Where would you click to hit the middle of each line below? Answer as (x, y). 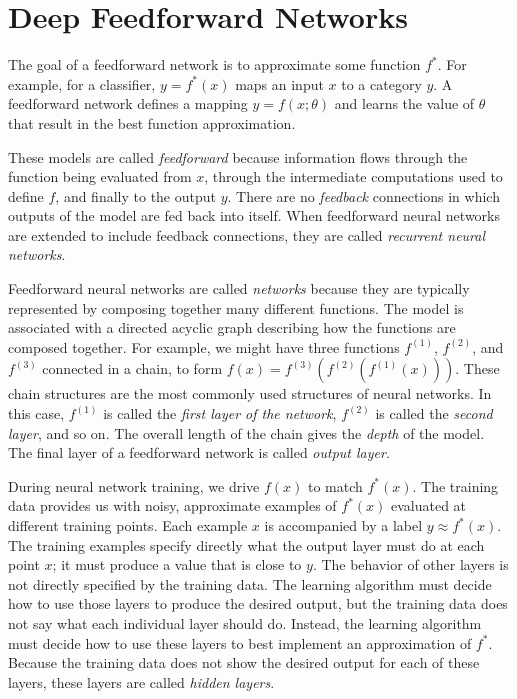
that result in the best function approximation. (152, 122)
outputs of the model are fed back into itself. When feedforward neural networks (254, 215)
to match (335, 485)
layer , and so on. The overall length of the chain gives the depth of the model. (246, 432)
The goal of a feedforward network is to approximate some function (214, 64)
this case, (36, 413)
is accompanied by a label (343, 525)
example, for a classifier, (82, 83)
